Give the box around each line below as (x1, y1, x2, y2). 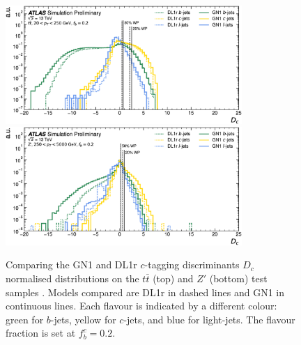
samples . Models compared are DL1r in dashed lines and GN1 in (6, 284, 284, 299)
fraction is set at (6, 325, 76, 340)
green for (6, 312, 44, 326)
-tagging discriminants (144, 257, 240, 272)
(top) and (153, 270, 194, 285)
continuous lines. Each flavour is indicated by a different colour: (6, 298, 277, 313)
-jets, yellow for (50, 312, 116, 326)
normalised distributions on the (6, 270, 139, 285)
